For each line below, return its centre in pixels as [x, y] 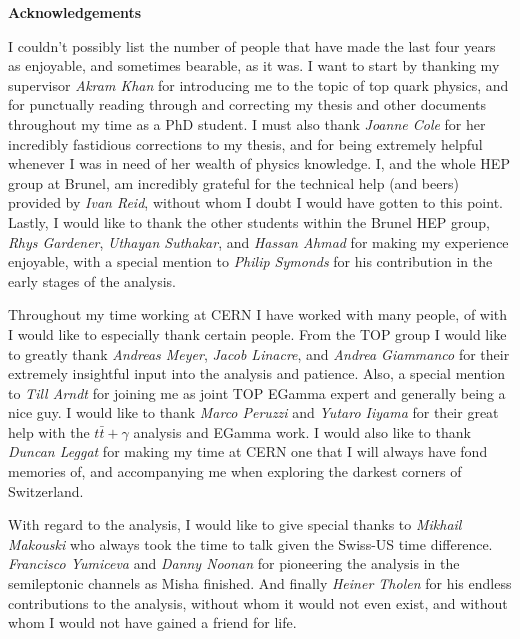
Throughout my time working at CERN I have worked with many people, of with [258, 314]
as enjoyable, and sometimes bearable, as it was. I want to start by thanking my [254, 65]
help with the [49, 431]
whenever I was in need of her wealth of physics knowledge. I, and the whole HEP [259, 163]
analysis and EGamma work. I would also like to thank [302, 431]
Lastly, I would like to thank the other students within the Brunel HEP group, [249, 221]
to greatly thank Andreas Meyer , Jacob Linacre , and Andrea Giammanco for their [259, 353]
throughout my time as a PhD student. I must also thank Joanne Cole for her [247, 123]
